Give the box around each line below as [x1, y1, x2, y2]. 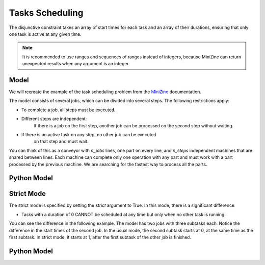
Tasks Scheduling [9, 7, 83, 18]
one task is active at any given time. [9, 31, 82, 37]
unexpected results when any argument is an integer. [22, 61, 130, 67]
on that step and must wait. [33, 139, 89, 145]
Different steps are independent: [21, 116, 87, 122]
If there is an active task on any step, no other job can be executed [21, 131, 157, 137]
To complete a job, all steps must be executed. [21, 107, 116, 113]
